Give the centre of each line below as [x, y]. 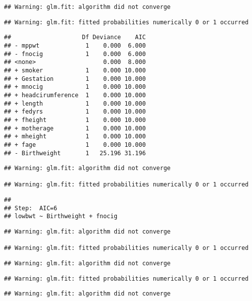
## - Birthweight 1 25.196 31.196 [75, 153]
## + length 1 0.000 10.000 [75, 103]
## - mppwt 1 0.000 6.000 [75, 45]
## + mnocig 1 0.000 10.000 [75, 87]
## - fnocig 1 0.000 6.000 [75, 54]
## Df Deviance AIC [75, 37]
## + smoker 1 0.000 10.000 [75, 70]
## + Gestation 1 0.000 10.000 [75, 79]
